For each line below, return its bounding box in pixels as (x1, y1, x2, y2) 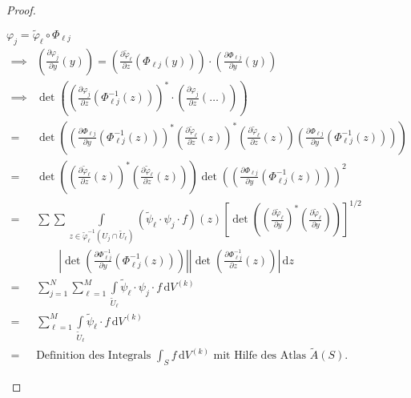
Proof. (6, 2, 36, 18)
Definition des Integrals (36, 350, 151, 362)
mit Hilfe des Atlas (213, 350, 307, 362)
